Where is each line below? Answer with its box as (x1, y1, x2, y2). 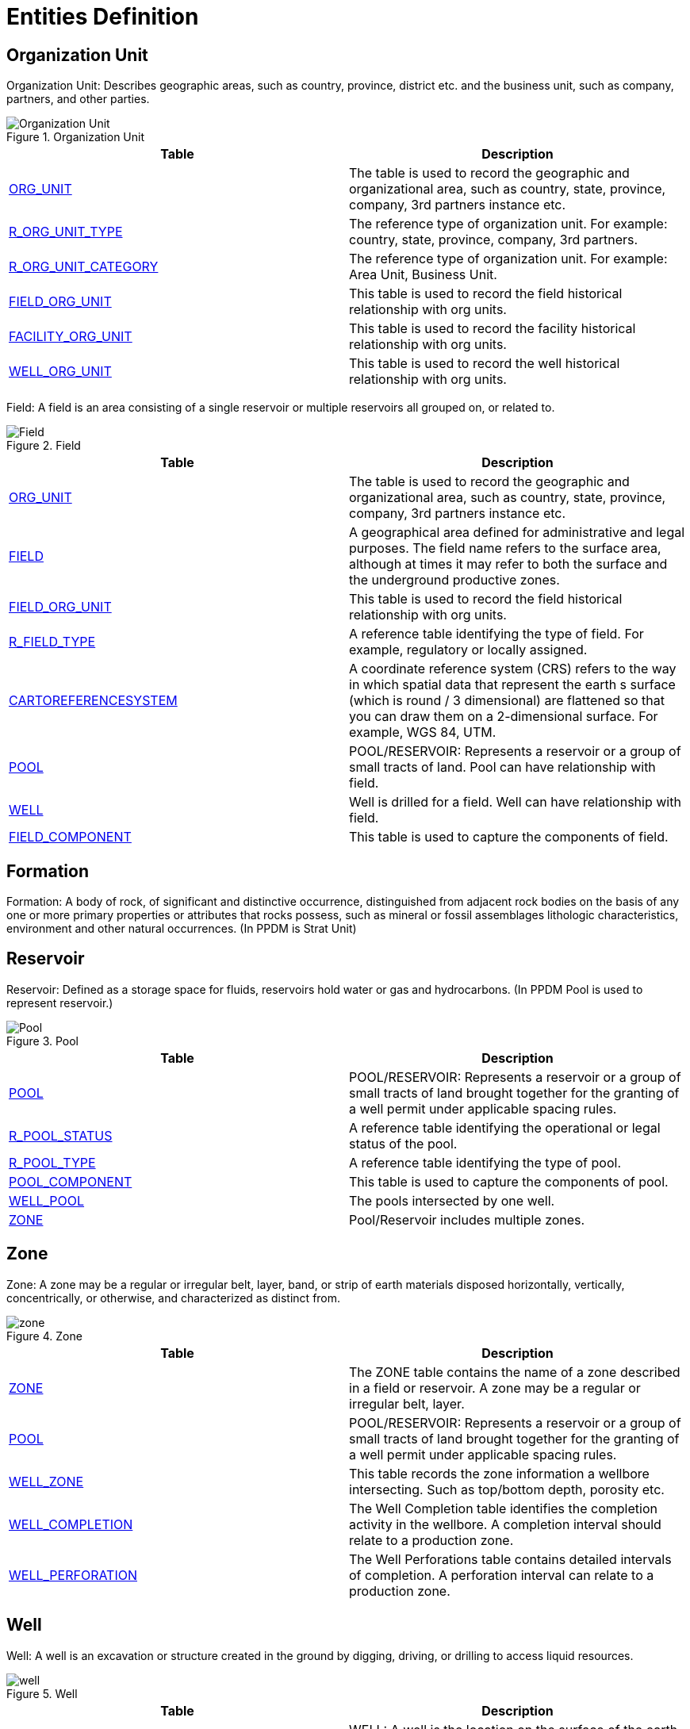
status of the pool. (349, 1135, 458, 1152)
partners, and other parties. (6, 92, 150, 106)
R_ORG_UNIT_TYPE (9, 224, 123, 240)
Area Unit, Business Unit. (349, 266, 497, 283)
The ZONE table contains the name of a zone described (349, 1363, 680, 1380)
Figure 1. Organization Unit (6, 130, 145, 144)
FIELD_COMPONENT (9, 829, 132, 845)
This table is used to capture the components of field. (349, 829, 669, 845)
